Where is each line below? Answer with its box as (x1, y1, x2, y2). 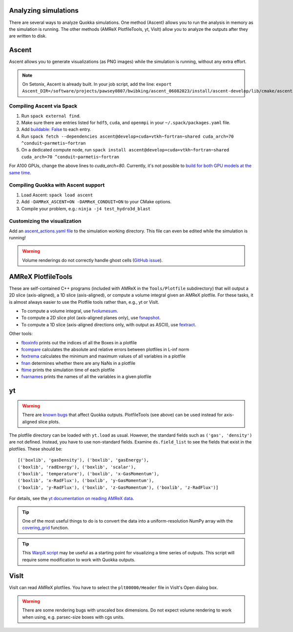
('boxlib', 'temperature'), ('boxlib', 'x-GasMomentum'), (18, 471, 160, 476)
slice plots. (38, 419, 60, 424)
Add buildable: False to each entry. (21, 126, 91, 132)
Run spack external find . (21, 113, 81, 119)
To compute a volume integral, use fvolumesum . (21, 308, 118, 314)
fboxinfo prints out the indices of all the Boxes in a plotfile (21, 339, 137, 345)
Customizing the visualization (9, 218, 82, 225)
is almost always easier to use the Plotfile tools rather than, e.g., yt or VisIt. (9, 299, 160, 305)
